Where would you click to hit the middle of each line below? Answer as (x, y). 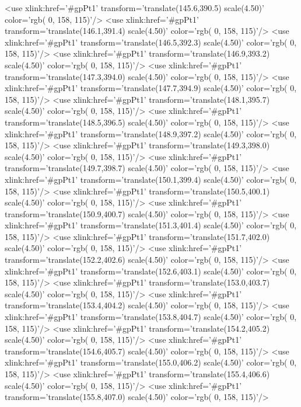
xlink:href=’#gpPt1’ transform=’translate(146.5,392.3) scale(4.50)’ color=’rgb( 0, (151, 42)
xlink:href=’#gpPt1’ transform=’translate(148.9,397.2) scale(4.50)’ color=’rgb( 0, (151, 133)
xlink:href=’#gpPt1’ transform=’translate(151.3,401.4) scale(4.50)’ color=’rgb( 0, (151, 225)
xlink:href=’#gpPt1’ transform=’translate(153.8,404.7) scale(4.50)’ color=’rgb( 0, (151, 317)
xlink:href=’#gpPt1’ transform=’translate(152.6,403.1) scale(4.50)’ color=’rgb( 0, (151, 271)
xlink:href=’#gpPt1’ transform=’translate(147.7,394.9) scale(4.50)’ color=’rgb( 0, (151, 88)
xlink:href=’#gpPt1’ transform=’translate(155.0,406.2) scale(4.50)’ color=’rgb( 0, (151, 362)
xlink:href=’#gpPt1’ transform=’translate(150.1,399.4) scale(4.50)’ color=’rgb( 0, (151, 179)
